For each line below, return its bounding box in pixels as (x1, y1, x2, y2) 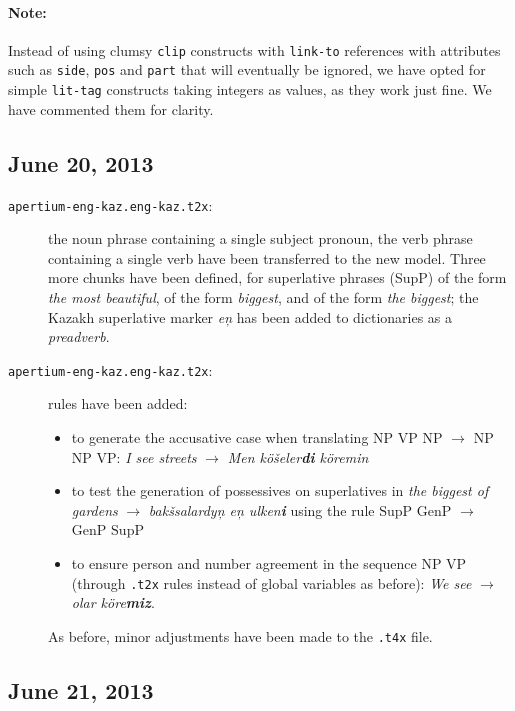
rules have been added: (48, 393, 188, 414)
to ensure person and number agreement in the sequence (71, 553, 417, 573)
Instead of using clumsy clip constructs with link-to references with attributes (8, 39, 501, 60)
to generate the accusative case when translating (71, 427, 369, 448)
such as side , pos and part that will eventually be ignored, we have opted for (8, 59, 486, 80)
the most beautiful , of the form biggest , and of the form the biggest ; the (48, 287, 479, 307)
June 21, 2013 (8, 674, 154, 705)
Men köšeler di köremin (227, 446, 369, 467)
